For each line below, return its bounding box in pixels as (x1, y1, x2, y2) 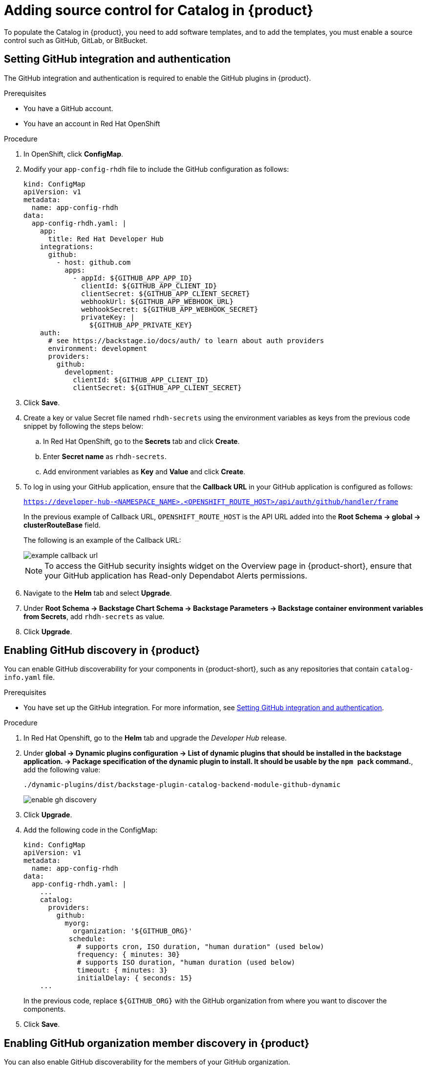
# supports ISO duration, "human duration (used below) (77, 958, 296, 967)
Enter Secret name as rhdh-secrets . (43, 452, 167, 461)
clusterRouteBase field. (23, 520, 101, 529)
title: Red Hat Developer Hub (48, 234, 164, 243)
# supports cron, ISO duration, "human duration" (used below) (77, 943, 324, 951)
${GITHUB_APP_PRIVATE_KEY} (89, 321, 192, 329)
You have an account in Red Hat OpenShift (23, 119, 160, 128)
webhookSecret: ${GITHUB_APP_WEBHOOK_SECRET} (81, 305, 258, 313)
